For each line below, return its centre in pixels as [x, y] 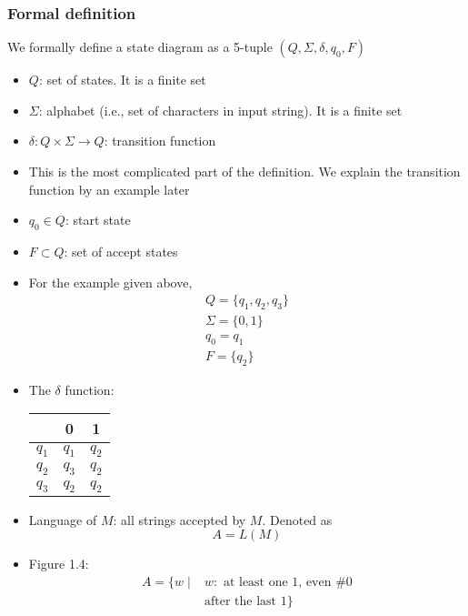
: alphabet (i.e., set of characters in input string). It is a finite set [220, 110]
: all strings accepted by [179, 519]
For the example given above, [110, 282]
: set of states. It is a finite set [122, 80]
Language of [63, 519]
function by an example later [109, 189]
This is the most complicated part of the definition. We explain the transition [244, 171]
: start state [98, 220]
